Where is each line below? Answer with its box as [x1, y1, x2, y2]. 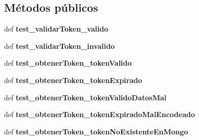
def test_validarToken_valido [4, 23, 108, 34]
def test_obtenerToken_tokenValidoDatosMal [4, 92, 167, 102]
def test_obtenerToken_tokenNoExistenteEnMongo [4, 126, 188, 136]
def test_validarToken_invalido [4, 40, 115, 51]
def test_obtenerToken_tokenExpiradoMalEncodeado [4, 109, 195, 120]
